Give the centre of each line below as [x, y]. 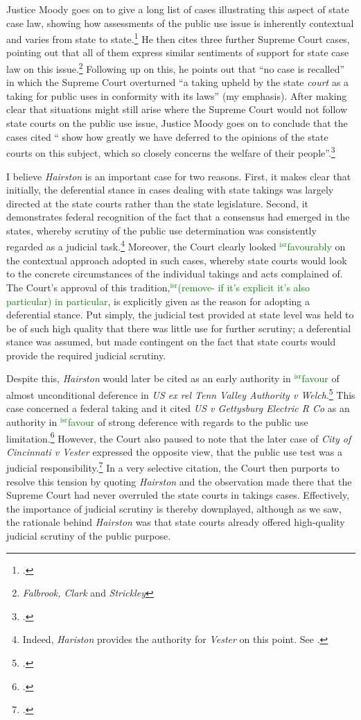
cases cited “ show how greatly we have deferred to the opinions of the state [167, 136]
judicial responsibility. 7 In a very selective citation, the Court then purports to [173, 466]
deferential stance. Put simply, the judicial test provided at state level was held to [180, 315]
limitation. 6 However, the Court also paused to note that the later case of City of [179, 437]
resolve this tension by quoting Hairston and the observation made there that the [179, 481]
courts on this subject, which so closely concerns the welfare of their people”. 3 [171, 152]
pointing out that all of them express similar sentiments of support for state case [178, 52]
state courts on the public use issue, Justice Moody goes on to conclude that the [177, 123]
